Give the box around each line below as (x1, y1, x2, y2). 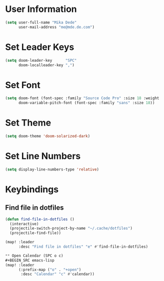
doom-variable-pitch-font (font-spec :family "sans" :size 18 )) (18, 101, 155, 106)
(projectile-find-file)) (9, 231, 61, 236)
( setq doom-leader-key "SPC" (5, 58, 77, 63)
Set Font (5, 79, 41, 91)
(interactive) (9, 221, 39, 226)
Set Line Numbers (5, 150, 81, 162)
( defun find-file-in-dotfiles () (5, 217, 75, 222)
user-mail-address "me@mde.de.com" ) (18, 24, 95, 29)
